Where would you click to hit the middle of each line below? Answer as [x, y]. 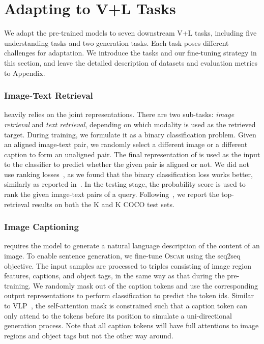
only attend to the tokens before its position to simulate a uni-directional [118, 315]
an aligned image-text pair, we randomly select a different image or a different [126, 144]
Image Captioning [41, 227]
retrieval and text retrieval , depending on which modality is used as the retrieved [130, 124]
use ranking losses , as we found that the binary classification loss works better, [128, 174]
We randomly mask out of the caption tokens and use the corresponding [145, 285]
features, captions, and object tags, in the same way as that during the [114, 276]
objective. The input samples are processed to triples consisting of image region [128, 265]
